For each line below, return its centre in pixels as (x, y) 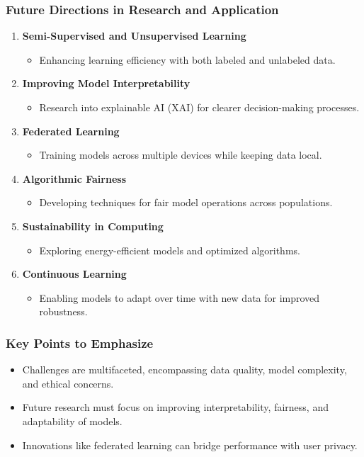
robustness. (63, 311)
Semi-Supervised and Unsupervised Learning (134, 36)
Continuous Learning (74, 274)
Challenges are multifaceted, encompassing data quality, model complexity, (184, 369)
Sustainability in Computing (93, 226)
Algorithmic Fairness (74, 178)
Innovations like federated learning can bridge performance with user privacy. (190, 445)
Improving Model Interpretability (106, 83)
